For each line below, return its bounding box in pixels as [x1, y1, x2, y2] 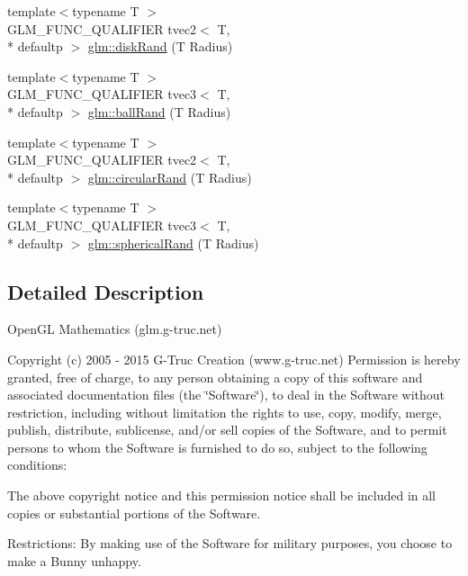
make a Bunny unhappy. [7, 551, 141, 570]
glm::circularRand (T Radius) [87, 167, 252, 186]
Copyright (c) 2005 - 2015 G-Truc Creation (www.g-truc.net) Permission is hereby [7, 349, 461, 368]
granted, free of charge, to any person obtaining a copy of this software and [7, 367, 423, 386]
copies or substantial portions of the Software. [7, 503, 261, 522]
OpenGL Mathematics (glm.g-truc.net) [7, 319, 222, 338]
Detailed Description [7, 277, 204, 305]
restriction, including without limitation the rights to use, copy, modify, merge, [7, 402, 442, 421]
